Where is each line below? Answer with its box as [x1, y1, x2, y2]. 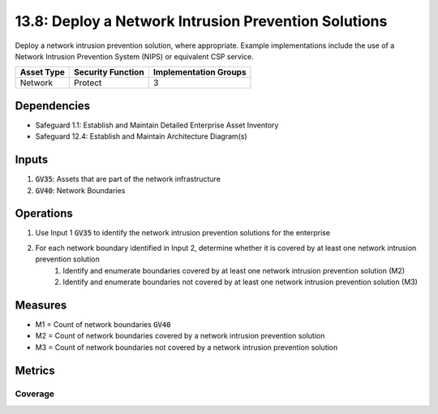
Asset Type [19, 67, 65, 78]
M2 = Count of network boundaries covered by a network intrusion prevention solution [35, 331, 325, 341]
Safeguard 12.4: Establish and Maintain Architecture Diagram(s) [35, 132, 247, 141]
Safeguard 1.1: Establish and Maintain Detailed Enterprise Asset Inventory [35, 120, 279, 130]
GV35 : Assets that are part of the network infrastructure [35, 175, 221, 184]
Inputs [15, 153, 49, 166]
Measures [15, 298, 67, 312]
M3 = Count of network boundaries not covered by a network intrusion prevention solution [35, 342, 338, 352]
